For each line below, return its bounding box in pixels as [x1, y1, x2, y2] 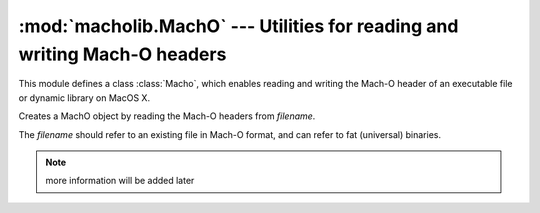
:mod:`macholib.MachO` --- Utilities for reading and [18, 15, 459, 37]
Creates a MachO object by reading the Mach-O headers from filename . [18, 110, 316, 122]
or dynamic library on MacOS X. [18, 91, 150, 104]
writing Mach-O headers [18, 43, 227, 65]
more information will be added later [45, 175, 195, 187]
